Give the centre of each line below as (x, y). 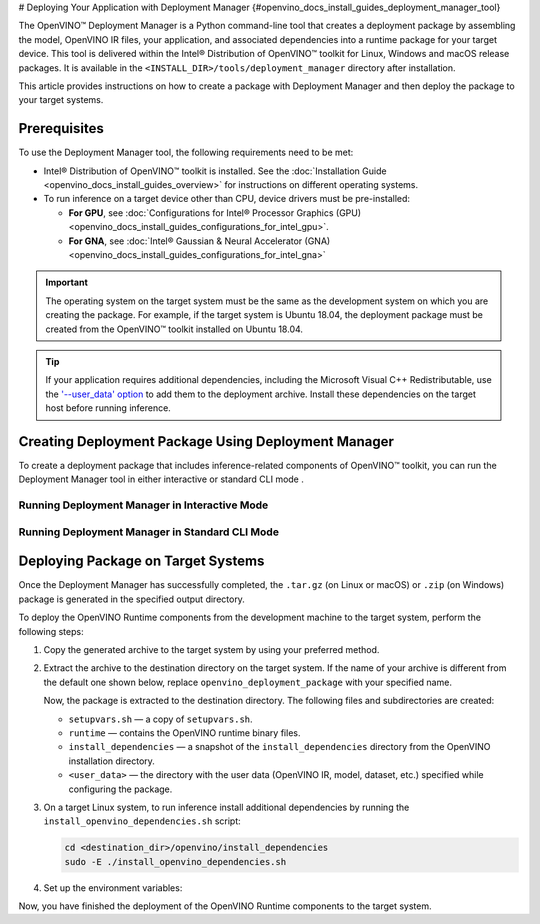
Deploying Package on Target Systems (141, 561)
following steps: (51, 631)
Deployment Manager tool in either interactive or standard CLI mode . (161, 479)
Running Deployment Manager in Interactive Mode (143, 505)
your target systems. (61, 100)
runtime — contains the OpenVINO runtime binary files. (184, 732)
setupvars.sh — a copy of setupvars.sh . (161, 719)
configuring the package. (120, 789)
